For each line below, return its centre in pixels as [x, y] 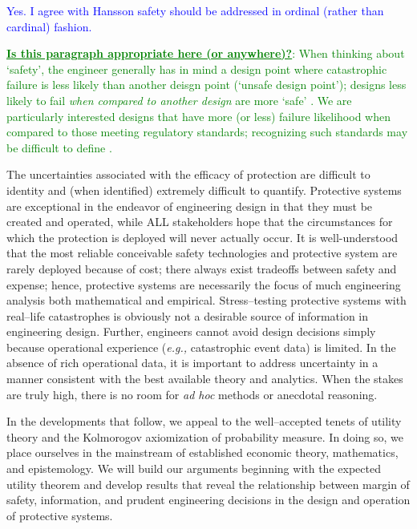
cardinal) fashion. [49, 26]
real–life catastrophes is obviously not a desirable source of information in [188, 315]
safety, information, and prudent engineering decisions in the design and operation [208, 500]
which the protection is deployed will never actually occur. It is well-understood [202, 237]
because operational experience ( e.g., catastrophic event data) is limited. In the [201, 347]
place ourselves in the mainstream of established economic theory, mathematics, [202, 452]
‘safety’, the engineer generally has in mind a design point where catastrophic [197, 69]
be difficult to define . [59, 147]
